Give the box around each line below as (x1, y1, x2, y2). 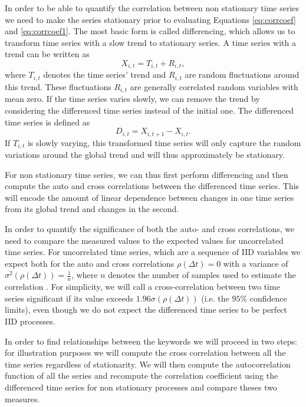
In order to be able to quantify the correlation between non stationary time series (5, 2, 300, 14)
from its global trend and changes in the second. (5, 203, 179, 215)
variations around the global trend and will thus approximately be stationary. (5, 148, 285, 161)
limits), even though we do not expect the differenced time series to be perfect (5, 303, 288, 316)
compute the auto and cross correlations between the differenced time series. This (5, 180, 300, 192)
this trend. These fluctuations (5, 80, 111, 92)
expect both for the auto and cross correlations (5, 257, 175, 269)
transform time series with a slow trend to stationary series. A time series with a (5, 36, 297, 48)
